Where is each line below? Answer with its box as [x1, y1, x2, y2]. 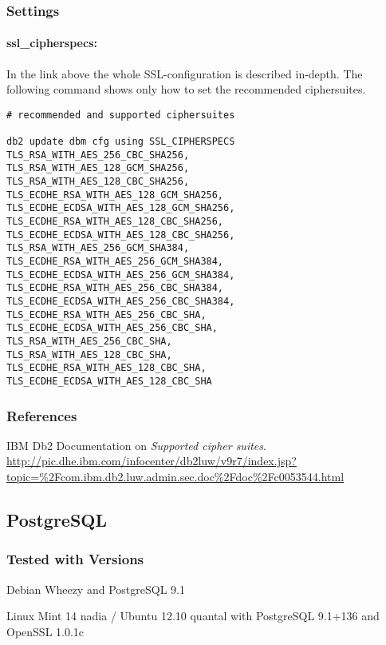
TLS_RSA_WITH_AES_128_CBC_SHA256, [6, 176, 190, 188]
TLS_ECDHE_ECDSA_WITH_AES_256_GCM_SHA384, [6, 269, 235, 281]
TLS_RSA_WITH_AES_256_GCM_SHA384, [6, 242, 190, 254]
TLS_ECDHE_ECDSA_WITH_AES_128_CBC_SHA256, [6, 229, 235, 241]
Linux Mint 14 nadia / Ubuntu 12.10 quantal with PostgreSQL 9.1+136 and [6, 607, 380, 624]
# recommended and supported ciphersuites [6, 109, 235, 121]
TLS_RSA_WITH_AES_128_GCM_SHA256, [6, 162, 190, 174]
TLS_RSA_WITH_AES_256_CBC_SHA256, [6, 149, 190, 161]
